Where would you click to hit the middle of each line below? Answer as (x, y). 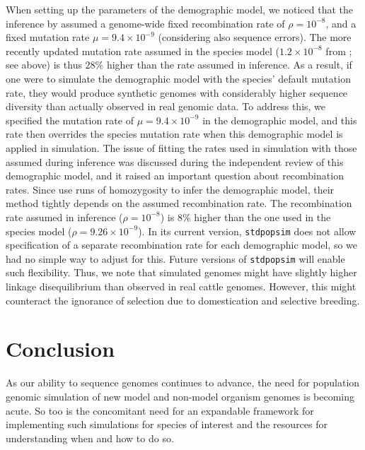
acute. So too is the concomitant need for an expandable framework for (160, 410)
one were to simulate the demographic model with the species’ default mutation (178, 78)
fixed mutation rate (48, 37)
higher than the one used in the (262, 217)
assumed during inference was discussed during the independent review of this (175, 161)
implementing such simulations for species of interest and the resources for (167, 424)
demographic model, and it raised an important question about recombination (175, 176)
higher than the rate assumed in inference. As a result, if (229, 65)
